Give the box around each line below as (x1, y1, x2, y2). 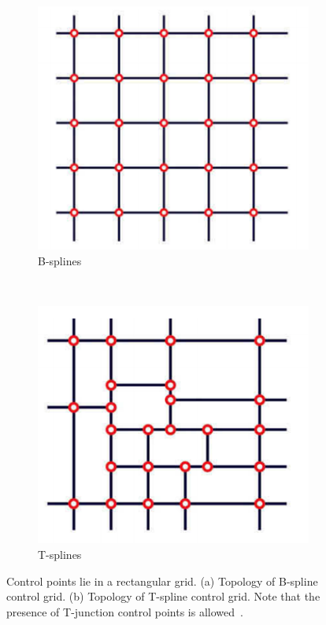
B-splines (38, 252, 82, 268)
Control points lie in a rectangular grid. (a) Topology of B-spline (6, 572, 318, 589)
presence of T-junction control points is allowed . (6, 603, 243, 619)
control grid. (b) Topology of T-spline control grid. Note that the (6, 588, 320, 605)
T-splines (38, 545, 82, 562)
